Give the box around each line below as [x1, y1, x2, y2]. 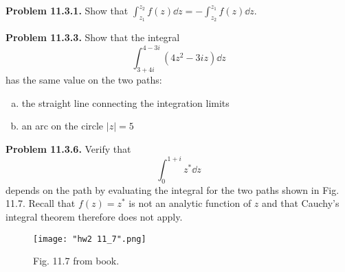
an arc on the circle [21, 119, 104, 133]
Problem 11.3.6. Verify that [5, 141, 131, 156]
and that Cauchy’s [262, 196, 340, 210]
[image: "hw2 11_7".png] [33, 234, 146, 244]
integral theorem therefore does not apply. [5, 209, 183, 223]
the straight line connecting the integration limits [21, 95, 230, 110]
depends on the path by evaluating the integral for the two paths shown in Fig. [5, 182, 340, 197]
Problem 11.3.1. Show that [5, 3, 129, 17]
